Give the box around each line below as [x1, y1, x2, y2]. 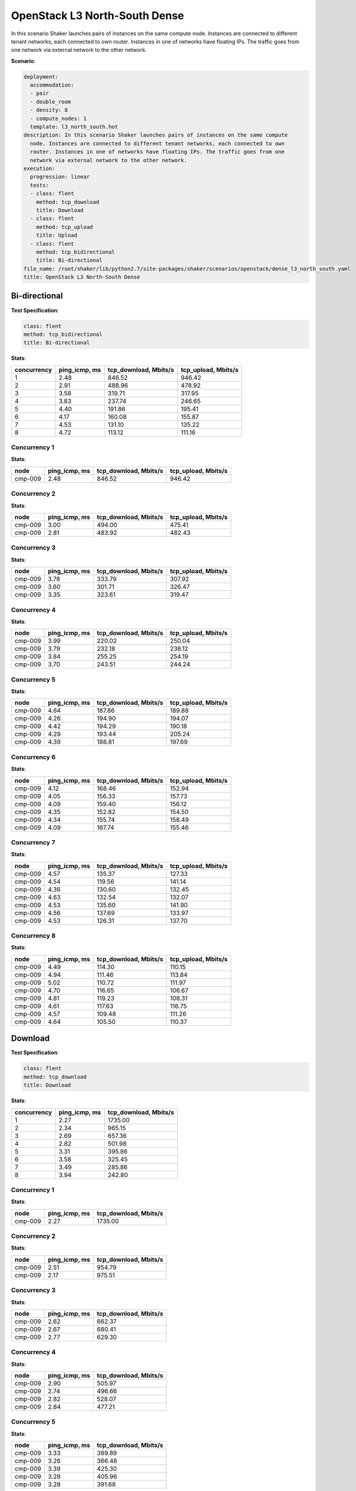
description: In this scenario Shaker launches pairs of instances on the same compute [23, 132, 288, 138]
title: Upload [36, 232, 78, 239]
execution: [23, 165, 55, 172]
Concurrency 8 [11, 932, 56, 940]
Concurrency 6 [11, 753, 56, 761]
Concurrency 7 [11, 838, 55, 846]
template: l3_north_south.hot [30, 123, 119, 131]
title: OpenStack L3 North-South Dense [23, 274, 140, 280]
